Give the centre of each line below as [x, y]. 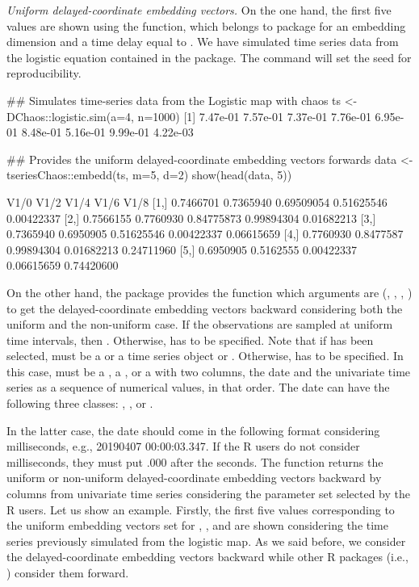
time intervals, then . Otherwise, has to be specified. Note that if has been [190, 340]
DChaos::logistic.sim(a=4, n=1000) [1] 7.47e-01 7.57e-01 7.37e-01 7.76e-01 [189, 116]
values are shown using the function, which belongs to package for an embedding [206, 25]
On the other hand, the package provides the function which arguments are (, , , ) [209, 292]
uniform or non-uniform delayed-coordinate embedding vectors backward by [194, 478]
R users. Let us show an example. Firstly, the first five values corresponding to [201, 509]
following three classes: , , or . [80, 403]
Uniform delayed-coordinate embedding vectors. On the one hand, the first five [199, 10]
